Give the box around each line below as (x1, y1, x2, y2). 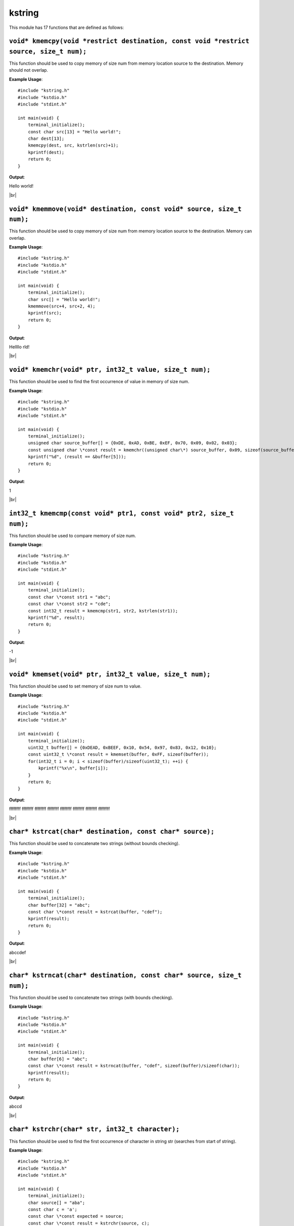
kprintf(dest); (27, 150, 65, 155)
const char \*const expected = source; (27, 1214, 124, 1219)
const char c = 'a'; (27, 1207, 77, 1212)
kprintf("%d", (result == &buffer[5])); (27, 454, 127, 460)
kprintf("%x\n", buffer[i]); (38, 766, 109, 771)
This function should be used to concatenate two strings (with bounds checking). (9, 995, 173, 1000)
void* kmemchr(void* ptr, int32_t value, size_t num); (9, 366, 211, 374)
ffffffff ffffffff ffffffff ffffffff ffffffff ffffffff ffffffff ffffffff (9, 806, 110, 812)
